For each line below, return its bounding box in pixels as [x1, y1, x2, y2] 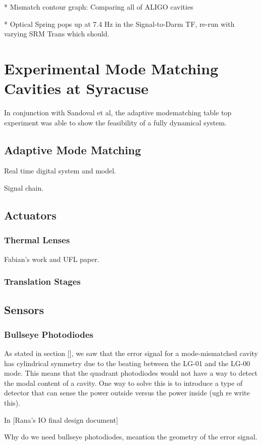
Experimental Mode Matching [4, 58, 219, 78]
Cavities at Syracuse [4, 78, 148, 99]
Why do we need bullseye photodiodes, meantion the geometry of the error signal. [4, 431, 257, 442]
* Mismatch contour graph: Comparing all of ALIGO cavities [4, 2, 193, 12]
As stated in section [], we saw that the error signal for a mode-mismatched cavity [4, 348, 258, 359]
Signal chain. [4, 183, 44, 193]
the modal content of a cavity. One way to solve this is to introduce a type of [4, 377, 243, 388]
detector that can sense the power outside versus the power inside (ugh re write [4, 387, 250, 398]
